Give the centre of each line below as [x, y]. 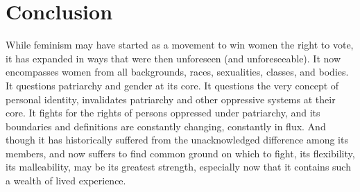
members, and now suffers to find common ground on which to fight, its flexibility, [180, 153]
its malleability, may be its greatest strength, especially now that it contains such [178, 167]
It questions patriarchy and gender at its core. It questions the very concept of [172, 85]
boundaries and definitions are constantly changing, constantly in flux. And [166, 126]
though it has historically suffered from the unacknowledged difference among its [177, 140]
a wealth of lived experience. [66, 181]
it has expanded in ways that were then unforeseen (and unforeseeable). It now [173, 58]
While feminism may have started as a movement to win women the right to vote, [180, 45]
